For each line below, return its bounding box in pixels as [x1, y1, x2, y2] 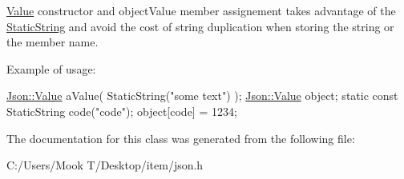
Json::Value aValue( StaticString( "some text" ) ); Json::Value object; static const [6, 87, 398, 104]
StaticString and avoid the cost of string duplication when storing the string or [6, 18, 394, 34]
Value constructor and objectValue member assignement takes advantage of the [6, 2, 396, 18]
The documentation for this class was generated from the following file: [6, 129, 355, 146]
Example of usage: [6, 60, 96, 77]
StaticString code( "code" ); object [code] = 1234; [6, 102, 237, 119]
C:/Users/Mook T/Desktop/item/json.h [6, 157, 204, 173]
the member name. [6, 34, 99, 50]
